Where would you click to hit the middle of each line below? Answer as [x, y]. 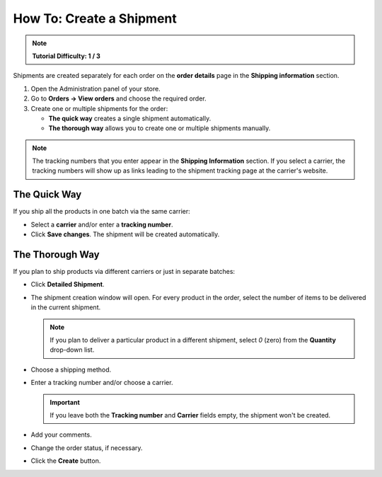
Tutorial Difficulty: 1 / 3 [66, 56]
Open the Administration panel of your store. [95, 88]
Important [65, 402]
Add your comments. [61, 435]
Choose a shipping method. [71, 369]
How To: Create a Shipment [95, 18]
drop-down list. [72, 350]
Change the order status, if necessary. [87, 448]
